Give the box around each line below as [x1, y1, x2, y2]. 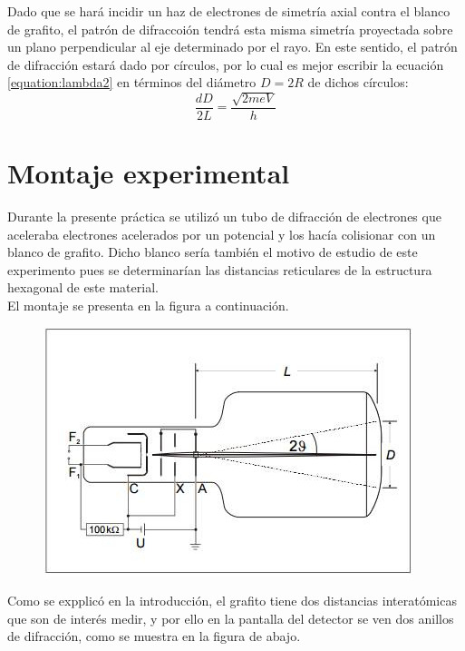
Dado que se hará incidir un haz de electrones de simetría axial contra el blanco [7, 2, 450, 20]
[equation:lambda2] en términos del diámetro [7, 73, 257, 92]
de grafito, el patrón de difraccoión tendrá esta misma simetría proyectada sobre [7, 19, 453, 38]
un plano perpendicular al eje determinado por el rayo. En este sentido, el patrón [7, 37, 458, 56]
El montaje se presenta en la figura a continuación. [7, 295, 289, 314]
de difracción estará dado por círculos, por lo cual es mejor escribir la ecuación [7, 54, 444, 74]
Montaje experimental [7, 154, 290, 191]
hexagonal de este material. [7, 278, 159, 297]
